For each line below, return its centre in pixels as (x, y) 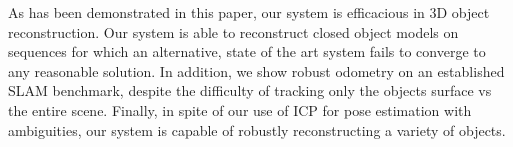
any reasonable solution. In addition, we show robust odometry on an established (256, 70)
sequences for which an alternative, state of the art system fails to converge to (247, 51)
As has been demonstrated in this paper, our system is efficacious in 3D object (249, 12)
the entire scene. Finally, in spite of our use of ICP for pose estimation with (240, 109)
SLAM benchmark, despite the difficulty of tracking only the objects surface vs (250, 90)
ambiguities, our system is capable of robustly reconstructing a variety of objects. (257, 129)
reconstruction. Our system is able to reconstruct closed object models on (233, 31)
